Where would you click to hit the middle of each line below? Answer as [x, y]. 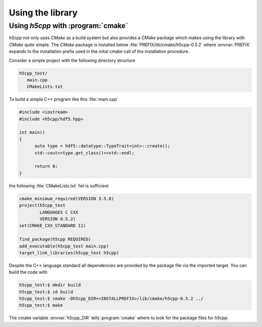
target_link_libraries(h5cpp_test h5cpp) [69, 253]
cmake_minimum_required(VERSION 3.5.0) [66, 198]
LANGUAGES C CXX [59, 212]
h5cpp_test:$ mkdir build [50, 285]
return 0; [46, 166]
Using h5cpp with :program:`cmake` [69, 26]
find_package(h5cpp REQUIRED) [55, 239]
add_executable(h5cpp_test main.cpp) [64, 246]
